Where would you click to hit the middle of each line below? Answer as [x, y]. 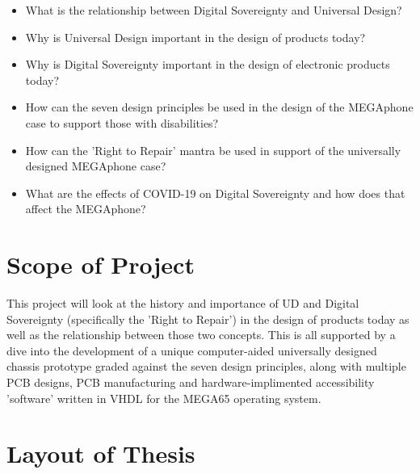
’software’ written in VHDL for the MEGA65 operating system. [164, 398]
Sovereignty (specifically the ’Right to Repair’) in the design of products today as [208, 319]
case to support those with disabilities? [122, 122]
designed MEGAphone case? [96, 166]
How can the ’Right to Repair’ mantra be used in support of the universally [213, 150]
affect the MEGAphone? [86, 209]
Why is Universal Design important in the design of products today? [195, 37]
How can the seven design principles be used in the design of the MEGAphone [219, 107]
